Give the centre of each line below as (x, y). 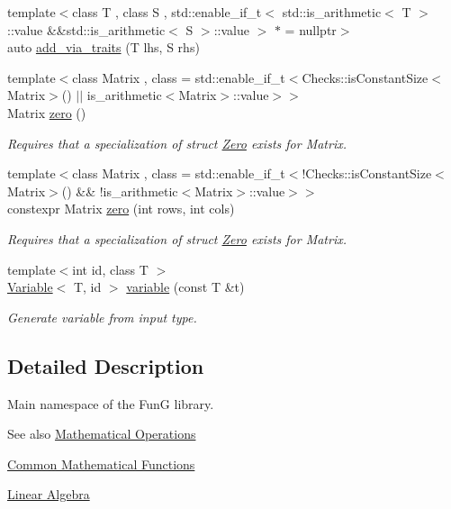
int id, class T (110, 269)
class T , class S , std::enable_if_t (167, 12)
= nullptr (311, 29)
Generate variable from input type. (102, 317)
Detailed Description (106, 365)
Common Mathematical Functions (101, 464)
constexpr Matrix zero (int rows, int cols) (121, 209)
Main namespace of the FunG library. (111, 403)
